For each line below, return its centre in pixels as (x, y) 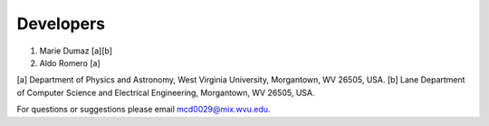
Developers (61, 24)
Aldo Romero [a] (70, 63)
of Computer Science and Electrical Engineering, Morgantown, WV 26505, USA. (166, 92)
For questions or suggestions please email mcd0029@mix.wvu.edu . (144, 110)
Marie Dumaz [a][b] (76, 51)
